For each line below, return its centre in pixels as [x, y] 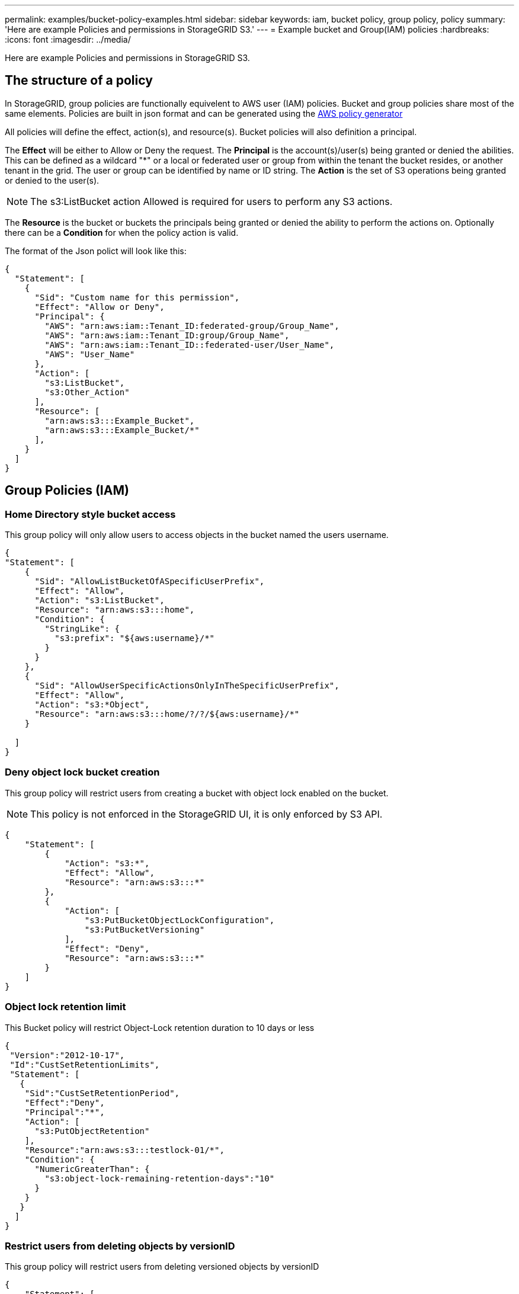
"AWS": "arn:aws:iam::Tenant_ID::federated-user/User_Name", [190, 345]
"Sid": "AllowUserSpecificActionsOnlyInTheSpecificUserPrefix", [187, 686]
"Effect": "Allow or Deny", [100, 307]
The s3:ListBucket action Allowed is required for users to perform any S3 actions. [212, 201]
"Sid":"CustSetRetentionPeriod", [102, 1093]
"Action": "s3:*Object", [92, 705]
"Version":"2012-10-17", [67, 1055]
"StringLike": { [82, 629]
